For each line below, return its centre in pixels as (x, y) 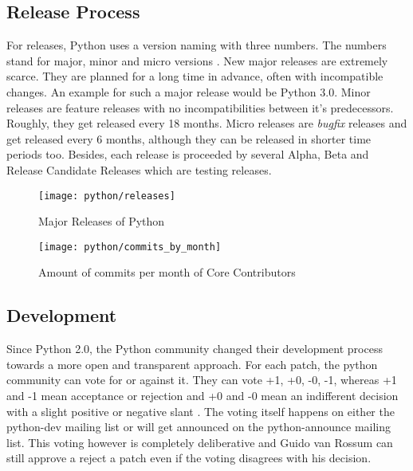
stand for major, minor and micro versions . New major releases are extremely (197, 60)
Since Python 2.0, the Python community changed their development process (195, 349)
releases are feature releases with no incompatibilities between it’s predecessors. (200, 107)
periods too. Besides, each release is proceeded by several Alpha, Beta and (188, 154)
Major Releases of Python (102, 221)
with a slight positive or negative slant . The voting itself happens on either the (201, 411)
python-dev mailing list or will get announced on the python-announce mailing (199, 427)
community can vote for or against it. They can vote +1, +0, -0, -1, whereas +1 (202, 380)
